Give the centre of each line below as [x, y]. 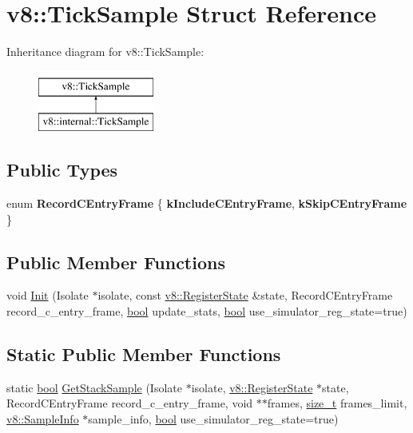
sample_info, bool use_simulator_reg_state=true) [213, 419]
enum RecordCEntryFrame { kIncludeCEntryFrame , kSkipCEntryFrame [207, 203]
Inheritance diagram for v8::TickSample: [105, 52]
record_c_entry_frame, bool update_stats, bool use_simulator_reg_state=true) [207, 311]
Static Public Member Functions [144, 354]
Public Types [62, 170]
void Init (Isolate [48, 295]
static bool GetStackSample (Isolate [94, 387]
